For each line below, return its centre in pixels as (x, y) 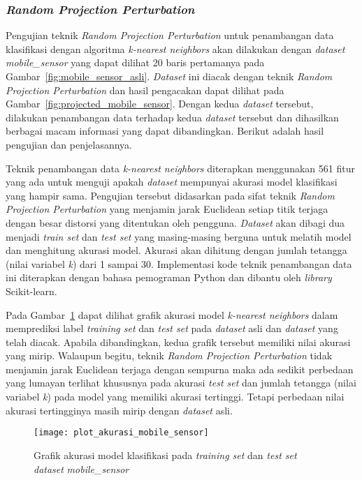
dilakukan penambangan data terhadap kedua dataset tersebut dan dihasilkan (172, 117)
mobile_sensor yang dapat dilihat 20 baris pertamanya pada (135, 62)
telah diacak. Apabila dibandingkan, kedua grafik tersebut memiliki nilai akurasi (178, 342)
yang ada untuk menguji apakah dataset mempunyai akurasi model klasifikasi (172, 182)
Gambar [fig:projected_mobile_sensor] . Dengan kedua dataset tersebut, (160, 104)
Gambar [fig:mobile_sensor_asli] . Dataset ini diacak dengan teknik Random (169, 76)
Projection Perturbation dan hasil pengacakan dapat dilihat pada (145, 90)
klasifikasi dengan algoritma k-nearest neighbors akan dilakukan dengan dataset (175, 48)
